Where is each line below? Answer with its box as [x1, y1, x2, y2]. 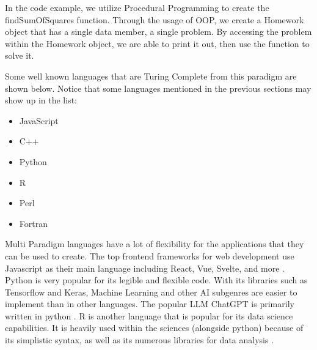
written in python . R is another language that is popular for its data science [5, 309, 293, 322]
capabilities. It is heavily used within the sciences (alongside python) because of [5, 321, 304, 334]
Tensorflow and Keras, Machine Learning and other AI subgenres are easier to [5, 285, 297, 298]
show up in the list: [5, 94, 77, 106]
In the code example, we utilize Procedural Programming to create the [5, 1, 269, 13]
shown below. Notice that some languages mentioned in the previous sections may [5, 81, 312, 94]
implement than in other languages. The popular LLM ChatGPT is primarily [5, 297, 294, 310]
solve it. [5, 49, 34, 62]
